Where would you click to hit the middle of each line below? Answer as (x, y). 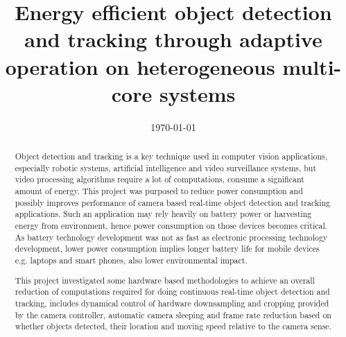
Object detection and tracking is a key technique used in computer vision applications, (171, 156)
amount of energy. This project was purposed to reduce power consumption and (159, 191)
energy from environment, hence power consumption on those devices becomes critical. (171, 226)
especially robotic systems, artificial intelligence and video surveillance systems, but (166, 167)
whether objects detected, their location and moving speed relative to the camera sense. (173, 326)
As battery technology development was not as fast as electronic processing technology (171, 237)
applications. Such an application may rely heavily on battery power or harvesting (163, 214)
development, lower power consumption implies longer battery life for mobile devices (167, 249)
